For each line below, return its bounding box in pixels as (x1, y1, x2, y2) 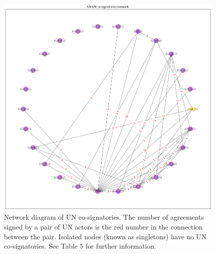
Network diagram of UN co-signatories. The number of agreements (4, 212, 204, 222)
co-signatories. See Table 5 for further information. (4, 241, 156, 251)
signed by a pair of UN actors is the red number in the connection (4, 221, 203, 231)
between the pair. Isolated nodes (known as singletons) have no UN (4, 231, 207, 241)
